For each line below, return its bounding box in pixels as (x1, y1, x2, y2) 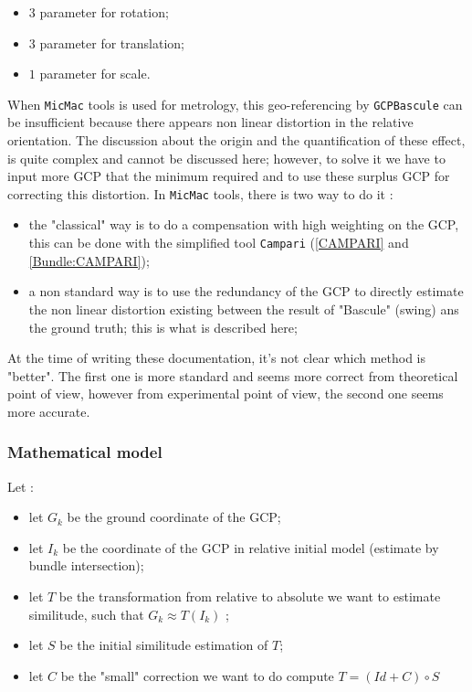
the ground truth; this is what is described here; (28, 317, 298, 336)
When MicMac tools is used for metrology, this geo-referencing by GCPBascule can (7, 94, 463, 113)
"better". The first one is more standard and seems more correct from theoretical (7, 366, 458, 385)
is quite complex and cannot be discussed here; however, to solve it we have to (7, 148, 446, 167)
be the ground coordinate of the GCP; (67, 507, 281, 527)
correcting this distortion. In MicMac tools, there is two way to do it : (7, 184, 393, 203)
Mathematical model (7, 441, 163, 463)
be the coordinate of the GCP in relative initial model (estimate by (62, 538, 439, 557)
